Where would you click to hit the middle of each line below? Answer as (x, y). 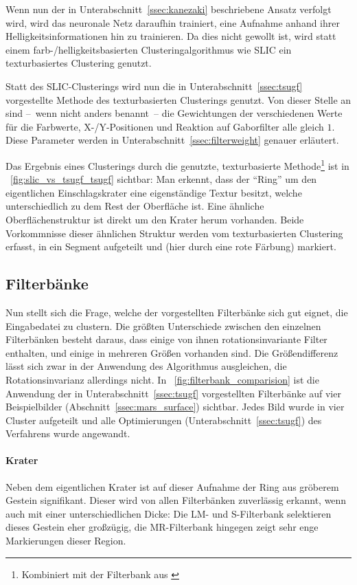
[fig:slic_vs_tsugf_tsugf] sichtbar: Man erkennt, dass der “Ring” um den (164, 179)
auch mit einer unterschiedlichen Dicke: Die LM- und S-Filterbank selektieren (169, 513)
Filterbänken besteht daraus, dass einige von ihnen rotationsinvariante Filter (166, 339)
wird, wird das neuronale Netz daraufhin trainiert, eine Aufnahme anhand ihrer (173, 22)
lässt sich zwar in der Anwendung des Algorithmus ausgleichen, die (146, 366)
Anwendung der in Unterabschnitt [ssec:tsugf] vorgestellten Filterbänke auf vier (173, 393)
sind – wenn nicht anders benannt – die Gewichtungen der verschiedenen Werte (174, 113)
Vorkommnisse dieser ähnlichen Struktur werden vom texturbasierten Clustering (174, 233)
